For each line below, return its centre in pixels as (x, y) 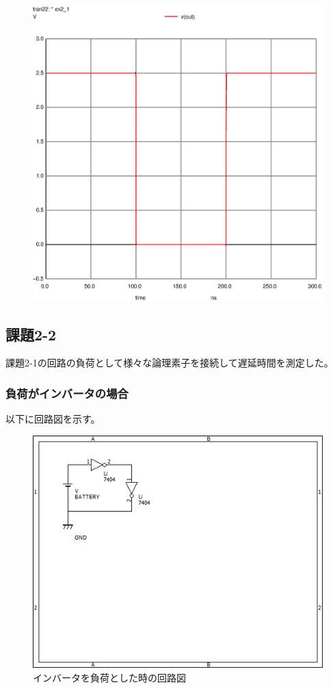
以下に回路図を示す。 (53, 419)
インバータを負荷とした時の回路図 (109, 677)
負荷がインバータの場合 (67, 393)
